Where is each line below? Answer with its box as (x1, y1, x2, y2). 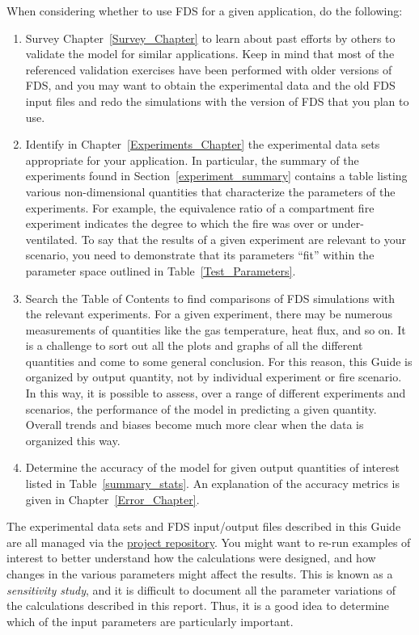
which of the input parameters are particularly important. (6, 612, 294, 629)
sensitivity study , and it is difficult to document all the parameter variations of (6, 581, 396, 598)
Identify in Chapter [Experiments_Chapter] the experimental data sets (25, 136, 380, 153)
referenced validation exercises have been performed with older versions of (25, 61, 392, 78)
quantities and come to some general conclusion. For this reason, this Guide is (25, 352, 413, 369)
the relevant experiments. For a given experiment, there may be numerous (25, 305, 393, 322)
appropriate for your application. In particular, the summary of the (25, 151, 359, 168)
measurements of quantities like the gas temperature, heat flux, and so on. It (25, 321, 406, 338)
